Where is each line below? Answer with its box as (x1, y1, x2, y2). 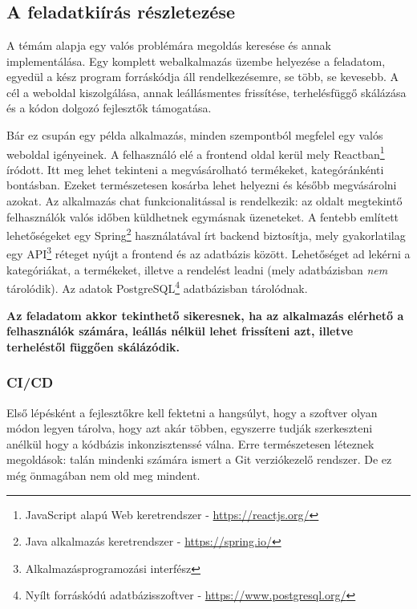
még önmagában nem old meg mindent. (6, 466, 200, 483)
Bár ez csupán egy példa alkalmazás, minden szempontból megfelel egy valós (6, 126, 383, 143)
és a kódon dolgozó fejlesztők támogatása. (6, 99, 212, 116)
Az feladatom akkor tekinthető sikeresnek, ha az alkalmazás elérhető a (6, 307, 404, 323)
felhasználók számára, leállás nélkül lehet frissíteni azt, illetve (6, 323, 354, 339)
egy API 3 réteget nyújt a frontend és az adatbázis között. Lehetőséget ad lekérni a (6, 243, 411, 262)
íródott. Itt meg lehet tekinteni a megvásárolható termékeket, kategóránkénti (6, 160, 384, 177)
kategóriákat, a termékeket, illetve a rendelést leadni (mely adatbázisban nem (6, 261, 388, 278)
